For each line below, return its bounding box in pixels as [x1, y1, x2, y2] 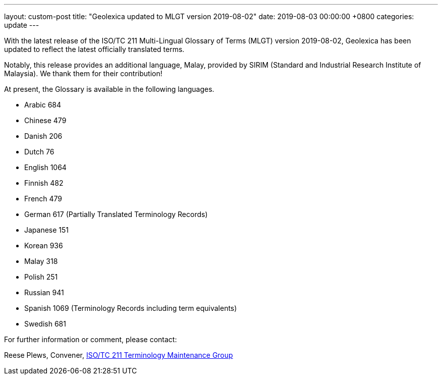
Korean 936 [24, 241, 63, 250]
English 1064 [24, 163, 67, 172]
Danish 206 [24, 132, 63, 140]
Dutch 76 [24, 147, 54, 156]
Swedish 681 [24, 319, 66, 328]
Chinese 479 [24, 116, 67, 125]
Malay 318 [24, 257, 58, 265]
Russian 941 [24, 288, 64, 297]
